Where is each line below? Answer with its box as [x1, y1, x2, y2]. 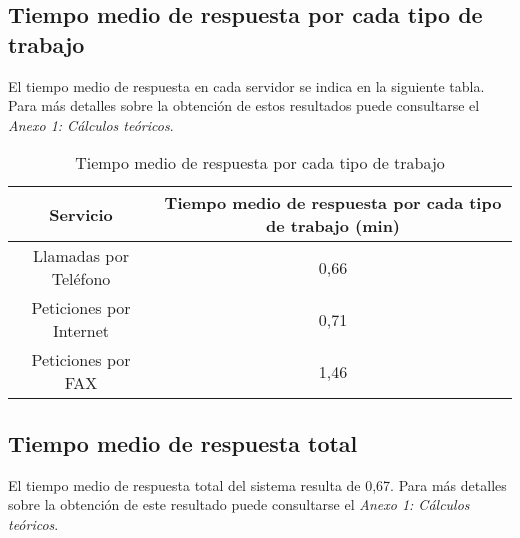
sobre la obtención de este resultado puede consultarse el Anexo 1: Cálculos [8, 494, 470, 515]
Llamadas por [33, 244, 129, 268]
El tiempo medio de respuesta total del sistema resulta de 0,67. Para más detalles [8, 474, 507, 495]
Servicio [49, 202, 113, 226]
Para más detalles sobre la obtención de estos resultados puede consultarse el [8, 95, 480, 116]
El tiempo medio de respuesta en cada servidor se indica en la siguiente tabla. [8, 75, 485, 96]
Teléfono [51, 267, 111, 291]
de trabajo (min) [265, 214, 401, 238]
